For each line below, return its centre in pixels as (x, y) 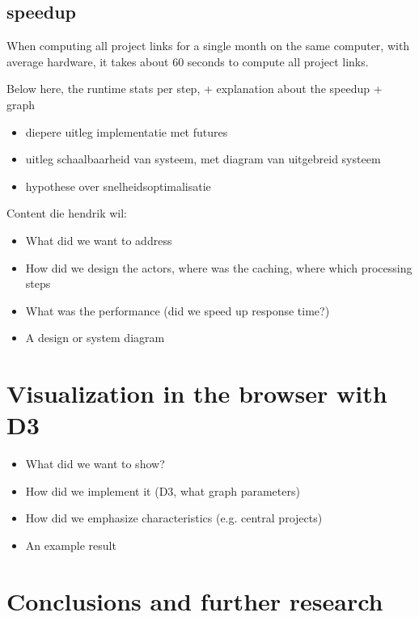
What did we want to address (99, 240)
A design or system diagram (95, 338)
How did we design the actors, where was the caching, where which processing (219, 267)
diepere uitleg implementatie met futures (127, 131)
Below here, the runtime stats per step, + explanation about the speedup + (195, 89)
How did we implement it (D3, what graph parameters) (163, 490)
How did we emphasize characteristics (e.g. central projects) (174, 518)
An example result (71, 545)
